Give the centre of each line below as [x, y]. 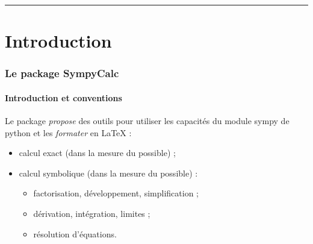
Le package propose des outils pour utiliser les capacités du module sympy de [147, 121]
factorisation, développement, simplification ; [116, 193]
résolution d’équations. [75, 233]
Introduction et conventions [64, 97]
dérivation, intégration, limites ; [92, 213]
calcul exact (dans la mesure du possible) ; [97, 153]
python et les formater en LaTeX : [68, 132]
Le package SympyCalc [62, 73]
